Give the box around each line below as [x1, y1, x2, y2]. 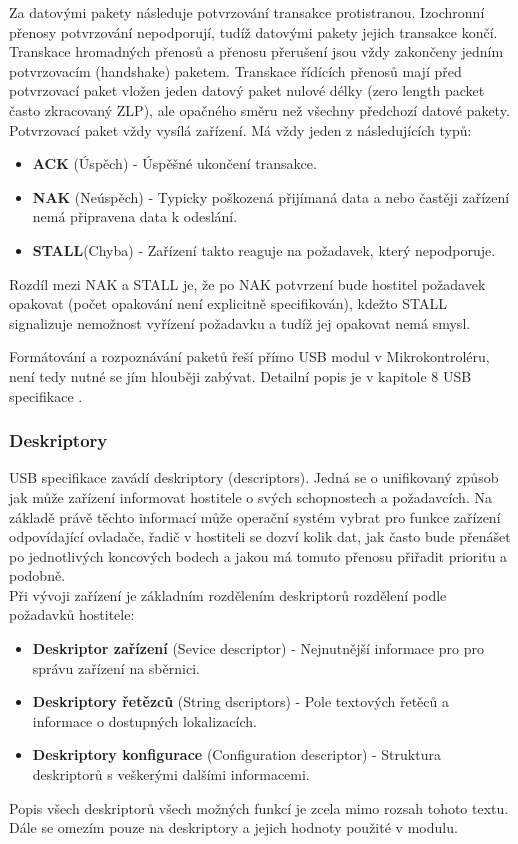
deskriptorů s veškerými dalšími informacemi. [32, 764, 310, 785]
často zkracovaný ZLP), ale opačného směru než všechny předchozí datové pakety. [9, 99, 510, 120]
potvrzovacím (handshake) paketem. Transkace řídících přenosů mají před [9, 60, 462, 81]
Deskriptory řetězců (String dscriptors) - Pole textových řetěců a [32, 691, 449, 712]
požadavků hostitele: [9, 604, 135, 625]
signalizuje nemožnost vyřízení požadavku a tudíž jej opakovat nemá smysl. [9, 312, 471, 333]
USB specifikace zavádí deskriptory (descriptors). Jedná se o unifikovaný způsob [9, 467, 499, 488]
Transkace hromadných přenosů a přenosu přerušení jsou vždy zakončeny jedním [9, 41, 504, 62]
